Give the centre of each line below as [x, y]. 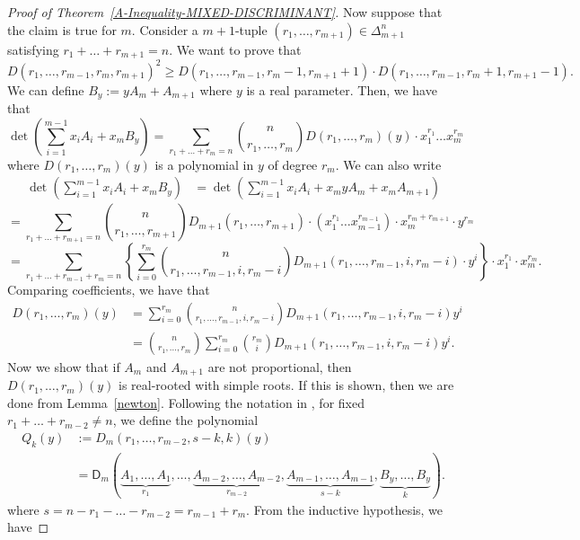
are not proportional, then [280, 366]
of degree [293, 164]
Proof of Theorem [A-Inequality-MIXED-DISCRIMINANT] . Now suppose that [225, 12]
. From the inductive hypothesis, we [345, 509]
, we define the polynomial [185, 420]
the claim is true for [62, 29]
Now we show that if [64, 366]
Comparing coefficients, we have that [109, 290]
